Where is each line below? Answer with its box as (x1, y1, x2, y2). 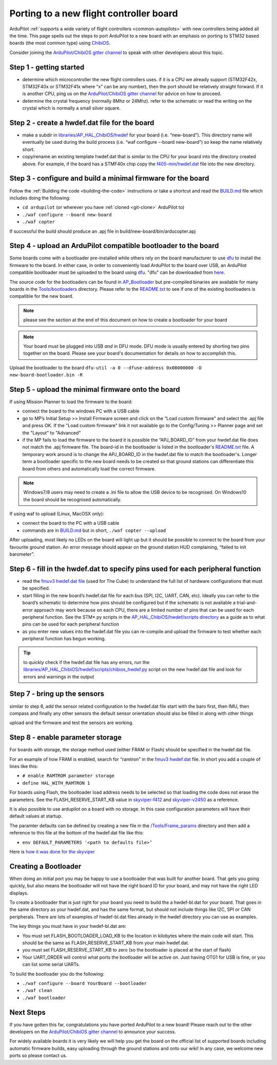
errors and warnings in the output (23, 673, 94, 680)
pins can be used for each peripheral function (22, 621, 119, 627)
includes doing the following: (9, 195, 71, 201)
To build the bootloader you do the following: (9, 971, 105, 977)
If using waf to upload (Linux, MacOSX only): (9, 511, 105, 517)
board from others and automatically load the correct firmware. (22, 465, 156, 472)
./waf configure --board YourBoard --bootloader (22, 980, 147, 986)
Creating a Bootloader (9, 862, 82, 870)
